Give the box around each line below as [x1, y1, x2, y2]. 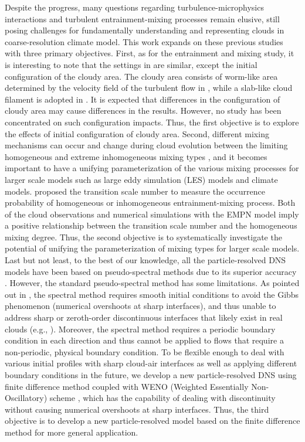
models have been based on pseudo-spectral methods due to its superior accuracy [5, 265, 297, 277]
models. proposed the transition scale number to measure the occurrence [5, 185, 265, 197]
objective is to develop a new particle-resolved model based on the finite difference [5, 414, 300, 427]
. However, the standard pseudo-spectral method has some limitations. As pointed [5, 277, 300, 289]
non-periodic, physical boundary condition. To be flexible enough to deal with [5, 345, 284, 358]
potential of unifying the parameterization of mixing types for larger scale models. [5, 242, 300, 254]
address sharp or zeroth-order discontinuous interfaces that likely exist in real [5, 311, 283, 324]
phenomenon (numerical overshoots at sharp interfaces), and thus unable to [5, 300, 276, 312]
